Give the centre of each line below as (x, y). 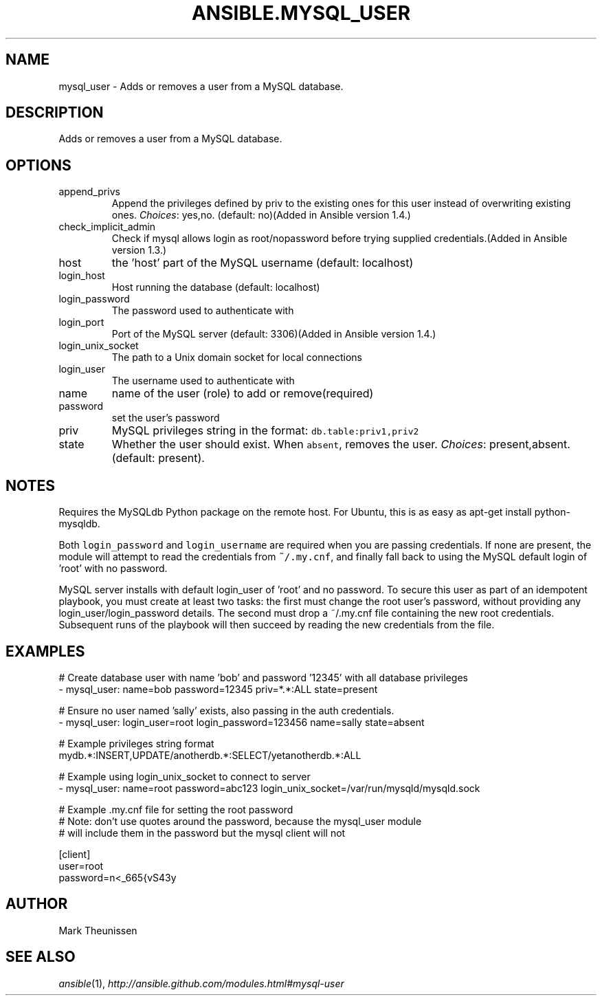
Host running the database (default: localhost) (216, 287)
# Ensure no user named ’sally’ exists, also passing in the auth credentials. (226, 710)
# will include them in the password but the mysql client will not (202, 833)
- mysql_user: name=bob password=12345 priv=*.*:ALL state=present (218, 689)
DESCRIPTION (55, 113)
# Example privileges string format (136, 743)
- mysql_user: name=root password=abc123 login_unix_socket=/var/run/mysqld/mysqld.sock (269, 788)
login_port (81, 322)
